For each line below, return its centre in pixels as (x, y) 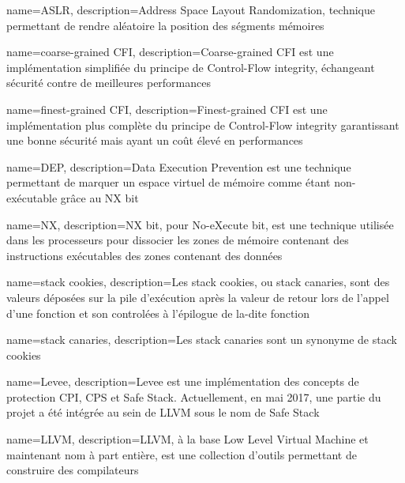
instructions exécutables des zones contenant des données (144, 255)
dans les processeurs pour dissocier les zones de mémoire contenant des (178, 240)
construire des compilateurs (73, 470)
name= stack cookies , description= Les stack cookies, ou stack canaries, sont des (198, 282)
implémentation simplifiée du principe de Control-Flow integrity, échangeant (191, 67)
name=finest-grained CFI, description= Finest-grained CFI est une (167, 109)
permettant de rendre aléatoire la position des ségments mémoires (165, 25)
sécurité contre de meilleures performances (109, 83)
